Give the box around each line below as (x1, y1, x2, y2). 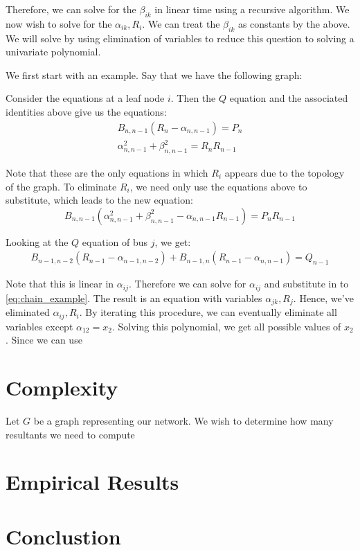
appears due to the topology (224, 165, 345, 179)
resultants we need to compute (6, 427, 135, 441)
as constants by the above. (237, 16, 350, 30)
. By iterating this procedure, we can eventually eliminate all (79, 305, 337, 319)
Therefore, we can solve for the (6, 2, 136, 16)
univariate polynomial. (6, 44, 101, 59)
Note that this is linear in (6, 276, 114, 291)
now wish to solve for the (6, 16, 112, 30)
